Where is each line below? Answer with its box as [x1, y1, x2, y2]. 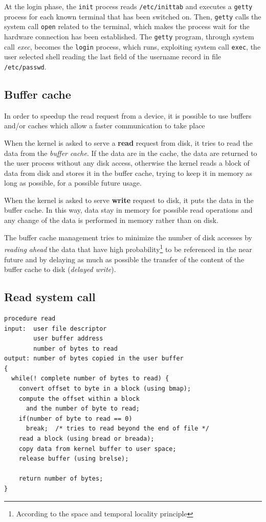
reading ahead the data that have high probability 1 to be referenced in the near [4, 242, 252, 254]
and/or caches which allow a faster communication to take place [4, 120, 205, 131]
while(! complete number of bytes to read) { [11, 375, 169, 382]
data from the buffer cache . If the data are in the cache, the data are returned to [4, 147, 257, 158]
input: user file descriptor [4, 325, 107, 332]
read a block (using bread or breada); [18, 435, 154, 443]
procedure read [4, 314, 56, 322]
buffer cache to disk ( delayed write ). [4, 264, 116, 275]
